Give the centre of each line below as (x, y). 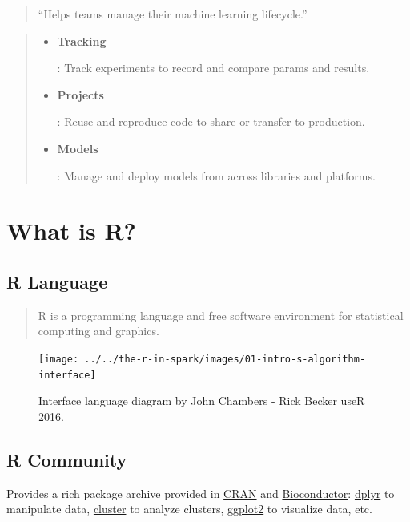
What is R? (71, 231)
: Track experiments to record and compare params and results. (213, 68)
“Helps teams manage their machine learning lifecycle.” (173, 14)
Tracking (82, 40)
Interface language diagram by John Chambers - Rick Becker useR (202, 401)
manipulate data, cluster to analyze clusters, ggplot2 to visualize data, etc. (189, 509)
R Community (67, 459)
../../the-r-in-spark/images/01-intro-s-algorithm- (225, 359)
